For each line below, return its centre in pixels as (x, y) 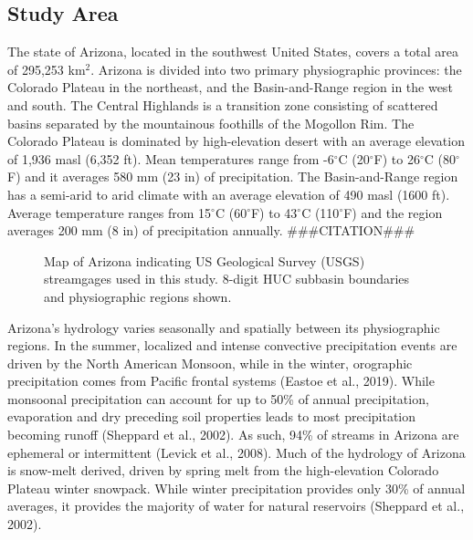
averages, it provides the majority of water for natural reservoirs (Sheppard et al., (236, 506)
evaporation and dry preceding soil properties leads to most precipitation (212, 416)
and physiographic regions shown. (138, 296)
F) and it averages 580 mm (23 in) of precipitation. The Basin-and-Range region (233, 177)
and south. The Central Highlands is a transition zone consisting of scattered (223, 104)
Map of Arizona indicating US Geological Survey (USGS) (205, 260)
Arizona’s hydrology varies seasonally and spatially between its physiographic (224, 327)
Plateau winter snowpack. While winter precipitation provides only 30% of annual (236, 488)
